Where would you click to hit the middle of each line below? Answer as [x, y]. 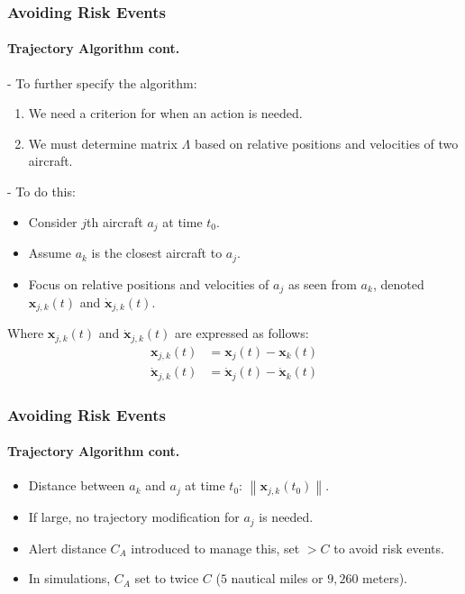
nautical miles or [277, 578]
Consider [53, 221]
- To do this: [41, 192]
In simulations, [69, 578]
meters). [385, 578]
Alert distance [67, 548]
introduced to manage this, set [215, 548]
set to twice [167, 578]
